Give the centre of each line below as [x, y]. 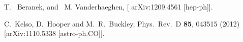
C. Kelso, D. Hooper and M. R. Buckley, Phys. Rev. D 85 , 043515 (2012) [122, 23]
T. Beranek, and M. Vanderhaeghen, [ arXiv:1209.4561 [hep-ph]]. [109, 6]
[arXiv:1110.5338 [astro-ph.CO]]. [54, 33]
